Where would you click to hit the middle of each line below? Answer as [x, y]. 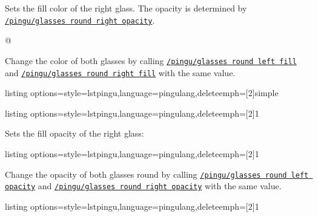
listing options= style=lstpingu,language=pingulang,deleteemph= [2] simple [142, 93]
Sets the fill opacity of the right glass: [75, 133]
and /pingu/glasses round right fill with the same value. [120, 72]
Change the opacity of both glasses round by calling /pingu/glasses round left [157, 174]
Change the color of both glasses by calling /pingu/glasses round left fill [151, 60]
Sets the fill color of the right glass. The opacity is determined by [126, 8]
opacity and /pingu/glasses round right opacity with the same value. [143, 186]
